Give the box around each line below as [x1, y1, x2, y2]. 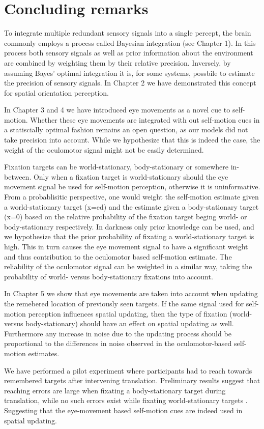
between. [4, 171, 32, 182]
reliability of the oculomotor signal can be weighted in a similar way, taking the [4, 261, 252, 272]
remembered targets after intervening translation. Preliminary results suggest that [4, 375, 260, 386]
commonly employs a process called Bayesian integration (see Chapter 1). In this [4, 37, 256, 48]
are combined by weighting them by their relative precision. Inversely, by [4, 57, 231, 68]
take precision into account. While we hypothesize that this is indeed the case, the [4, 134, 260, 145]
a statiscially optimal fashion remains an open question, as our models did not [4, 124, 248, 135]
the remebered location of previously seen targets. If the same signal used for [4, 298, 244, 308]
